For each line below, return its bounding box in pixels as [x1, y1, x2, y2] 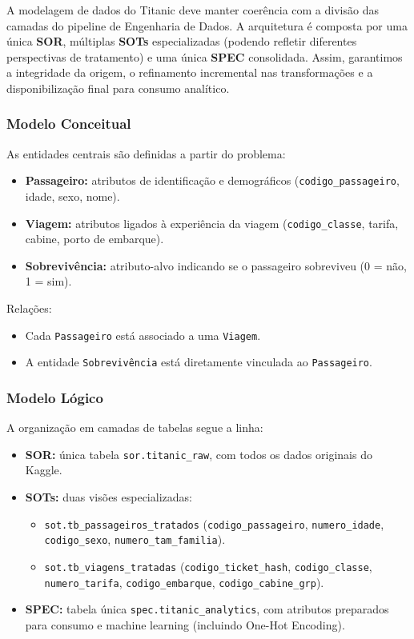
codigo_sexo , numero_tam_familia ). [44, 531, 226, 548]
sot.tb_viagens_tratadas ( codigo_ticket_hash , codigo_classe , [44, 557, 372, 574]
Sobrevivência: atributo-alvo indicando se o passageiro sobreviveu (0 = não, [25, 257, 407, 274]
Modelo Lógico [6, 387, 103, 407]
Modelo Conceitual [6, 114, 131, 134]
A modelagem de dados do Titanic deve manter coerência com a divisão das [6, 2, 379, 18]
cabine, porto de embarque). [25, 230, 164, 247]
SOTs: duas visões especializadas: [25, 489, 192, 505]
